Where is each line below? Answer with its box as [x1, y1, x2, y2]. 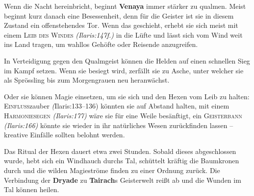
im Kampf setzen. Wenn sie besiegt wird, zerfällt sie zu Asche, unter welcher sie [4, 65, 244, 75]
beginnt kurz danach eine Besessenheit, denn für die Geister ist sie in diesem [4, 10, 234, 21]
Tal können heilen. [4, 184, 59, 195]
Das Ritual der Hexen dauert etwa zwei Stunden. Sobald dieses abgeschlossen [4, 146, 236, 156]
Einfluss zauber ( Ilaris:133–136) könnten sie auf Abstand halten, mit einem [4, 101, 229, 111]
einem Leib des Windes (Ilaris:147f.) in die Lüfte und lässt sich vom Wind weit [4, 29, 243, 40]
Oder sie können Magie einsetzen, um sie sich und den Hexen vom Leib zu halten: [4, 91, 250, 101]
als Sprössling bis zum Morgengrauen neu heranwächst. [4, 75, 170, 85]
